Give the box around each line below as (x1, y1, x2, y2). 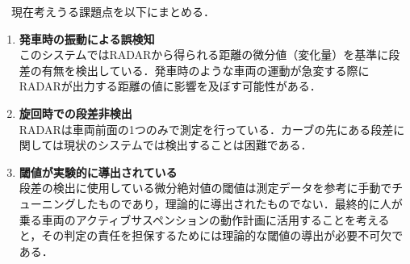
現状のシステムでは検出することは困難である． (64, 136, 312, 153)
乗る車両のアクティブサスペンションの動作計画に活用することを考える (19, 211, 390, 228)
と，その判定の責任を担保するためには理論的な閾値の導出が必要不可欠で (19, 227, 404, 244)
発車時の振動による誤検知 (19, 30, 155, 47)
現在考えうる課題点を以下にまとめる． (10, 3, 215, 19)
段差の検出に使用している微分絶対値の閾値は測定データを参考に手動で (19, 179, 392, 196)
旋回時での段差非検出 (19, 104, 132, 121)
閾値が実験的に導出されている (19, 163, 178, 180)
